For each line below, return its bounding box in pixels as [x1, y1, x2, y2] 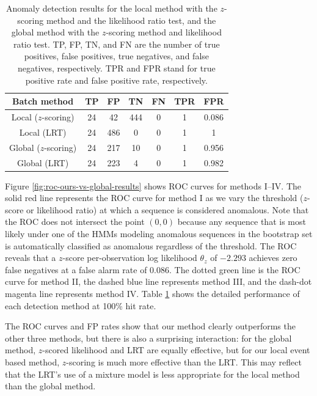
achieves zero [249, 251, 297, 264]
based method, [5, 355, 60, 368]
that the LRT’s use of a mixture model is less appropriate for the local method [5, 367, 300, 380]
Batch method [12, 95, 74, 108]
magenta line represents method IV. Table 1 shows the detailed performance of [5, 287, 300, 299]
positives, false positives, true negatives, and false [24, 50, 209, 62]
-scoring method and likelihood [106, 26, 222, 38]
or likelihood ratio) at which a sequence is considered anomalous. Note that [26, 203, 309, 216]
